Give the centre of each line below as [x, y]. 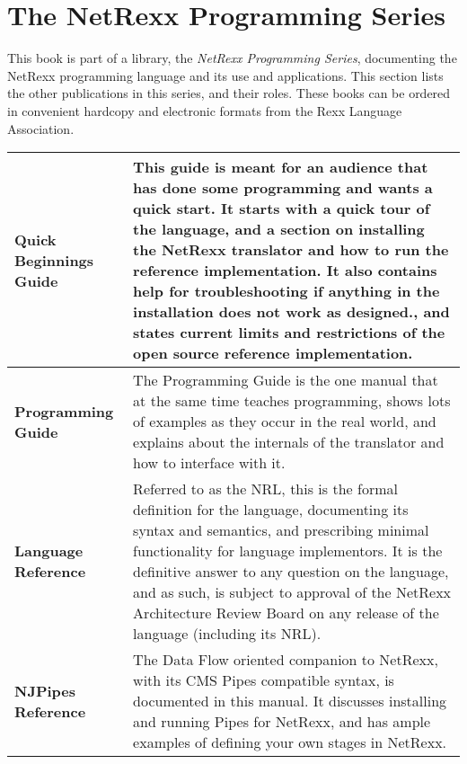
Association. [41, 128]
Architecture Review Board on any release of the [286, 613]
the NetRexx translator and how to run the [291, 250]
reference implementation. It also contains [285, 271]
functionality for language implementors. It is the [288, 551]
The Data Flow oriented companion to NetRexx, [286, 660]
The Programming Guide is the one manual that [286, 380]
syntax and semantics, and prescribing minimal [281, 530]
